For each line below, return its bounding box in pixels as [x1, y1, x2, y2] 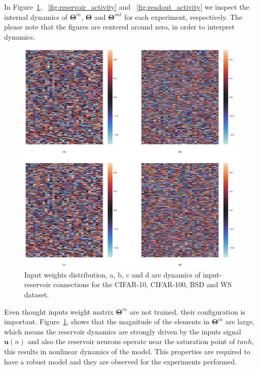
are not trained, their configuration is [129, 306, 245, 317]
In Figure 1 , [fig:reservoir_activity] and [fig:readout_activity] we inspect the [4, 2, 249, 12]
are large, [225, 316, 254, 327]
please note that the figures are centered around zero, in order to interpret [4, 21, 235, 32]
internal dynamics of [4, 11, 67, 22]
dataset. [24, 289, 49, 300]
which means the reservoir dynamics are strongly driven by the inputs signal [4, 326, 241, 336]
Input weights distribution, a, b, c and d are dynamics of [24, 269, 201, 280]
